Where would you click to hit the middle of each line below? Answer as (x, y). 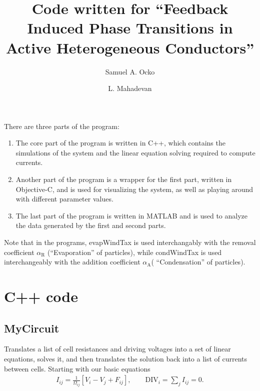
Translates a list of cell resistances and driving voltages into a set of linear (117, 349)
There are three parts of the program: (62, 126)
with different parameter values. (64, 199)
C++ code (41, 296)
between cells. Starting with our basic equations (77, 368)
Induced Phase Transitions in (130, 28)
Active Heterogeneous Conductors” (130, 47)
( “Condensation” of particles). (198, 262)
